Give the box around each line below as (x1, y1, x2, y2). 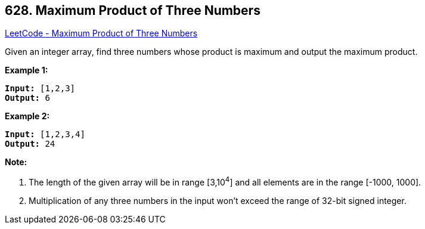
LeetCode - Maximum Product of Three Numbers (5, 28, 198, 39)
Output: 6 (5, 93, 50, 103)
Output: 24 (5, 139, 55, 149)
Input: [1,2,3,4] (5, 129, 85, 140)
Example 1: (5, 65, 48, 76)
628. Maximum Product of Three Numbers (5, 3, 260, 18)
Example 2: (5, 111, 50, 122)
